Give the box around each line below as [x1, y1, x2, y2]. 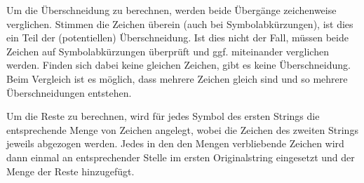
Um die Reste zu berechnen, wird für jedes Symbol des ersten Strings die [6, 109, 320, 123]
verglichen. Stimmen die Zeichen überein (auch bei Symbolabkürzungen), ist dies [6, 16, 353, 31]
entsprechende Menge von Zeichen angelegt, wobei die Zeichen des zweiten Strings [6, 122, 358, 137]
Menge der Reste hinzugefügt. [6, 163, 135, 178]
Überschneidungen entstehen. [6, 85, 132, 100]
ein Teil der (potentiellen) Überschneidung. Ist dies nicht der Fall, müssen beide [6, 30, 349, 45]
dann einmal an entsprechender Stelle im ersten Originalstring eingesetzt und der [6, 149, 355, 164]
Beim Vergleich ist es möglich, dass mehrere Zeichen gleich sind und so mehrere [6, 71, 348, 86]
